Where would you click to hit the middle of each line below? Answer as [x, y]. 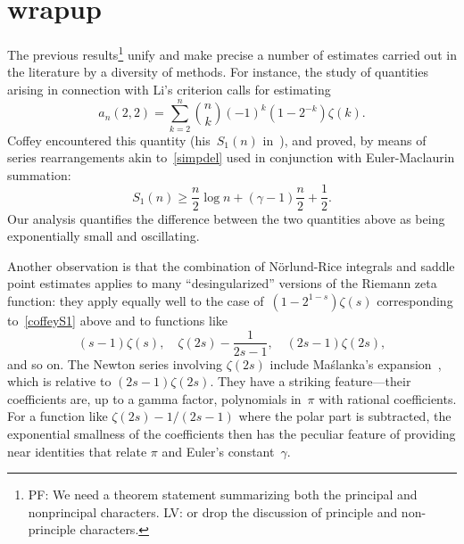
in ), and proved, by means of [344, 140]
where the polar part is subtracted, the [345, 416]
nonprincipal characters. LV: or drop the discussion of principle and [213, 511]
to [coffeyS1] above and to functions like [118, 320]
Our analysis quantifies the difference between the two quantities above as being [226, 218]
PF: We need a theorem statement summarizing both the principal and [223, 495]
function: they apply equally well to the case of [136, 300]
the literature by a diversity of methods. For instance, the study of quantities [218, 72]
